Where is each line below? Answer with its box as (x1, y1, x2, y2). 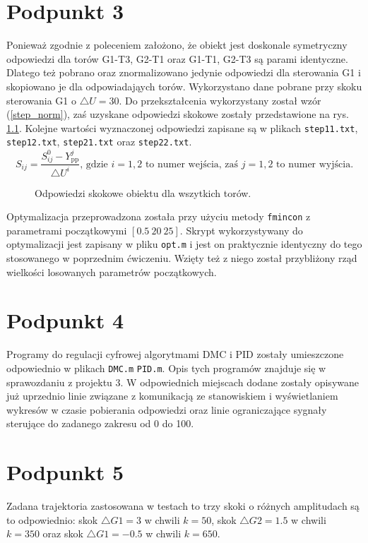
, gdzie (80, 159, 108, 169)
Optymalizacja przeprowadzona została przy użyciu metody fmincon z (6, 209, 311, 224)
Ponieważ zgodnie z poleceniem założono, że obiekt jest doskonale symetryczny (6, 37, 348, 52)
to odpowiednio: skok (6, 512, 98, 527)
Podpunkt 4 (6, 306, 124, 335)
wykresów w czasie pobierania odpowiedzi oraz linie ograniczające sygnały (6, 402, 327, 417)
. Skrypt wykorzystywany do (179, 222, 303, 237)
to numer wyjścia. (276, 159, 354, 169)
